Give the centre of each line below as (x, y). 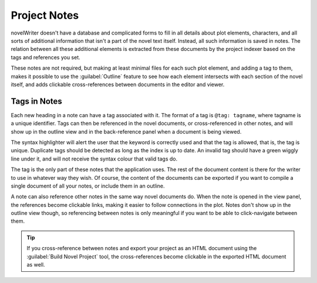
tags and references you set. (45, 57)
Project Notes (45, 15)
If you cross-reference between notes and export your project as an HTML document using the (142, 248)
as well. (36, 265)
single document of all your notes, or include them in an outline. (88, 186)
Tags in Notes (37, 101)
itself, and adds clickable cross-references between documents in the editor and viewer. (118, 84)
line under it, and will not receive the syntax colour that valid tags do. (94, 159)
